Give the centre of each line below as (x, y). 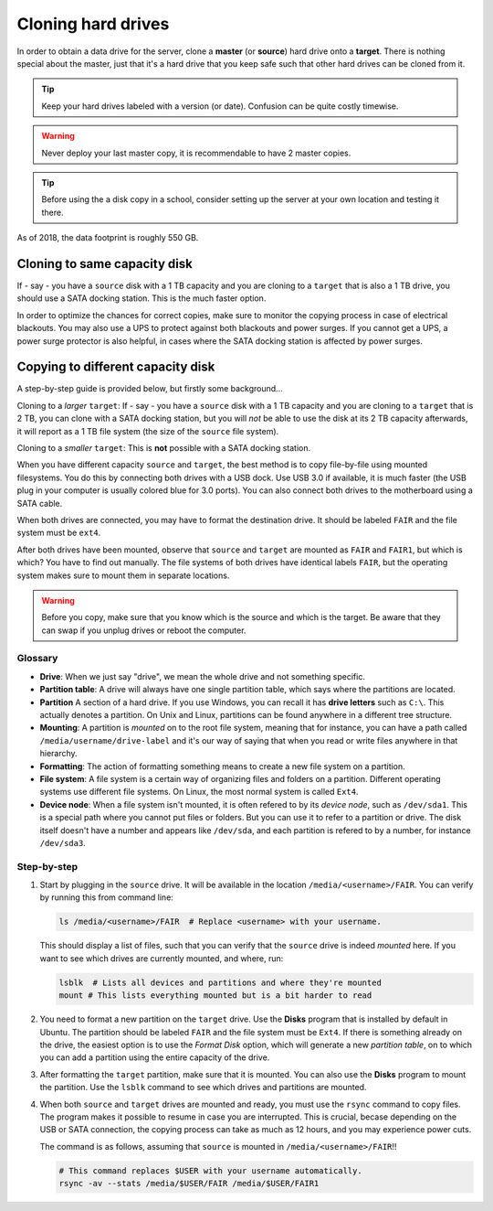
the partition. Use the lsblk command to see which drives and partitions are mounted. (203, 1088)
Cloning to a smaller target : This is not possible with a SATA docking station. (163, 448)
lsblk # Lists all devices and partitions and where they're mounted (220, 982)
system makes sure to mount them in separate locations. (123, 575)
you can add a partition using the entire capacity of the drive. (155, 1057)
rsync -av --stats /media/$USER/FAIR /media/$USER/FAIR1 (189, 1184)
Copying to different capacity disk (116, 367)
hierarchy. (58, 754)
